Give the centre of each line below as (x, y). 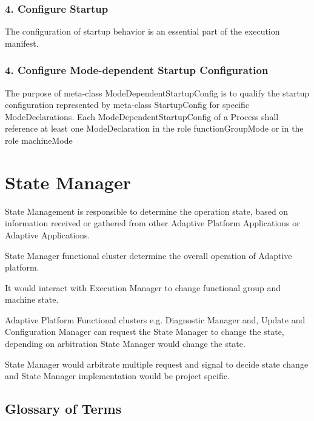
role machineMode (39, 140)
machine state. (32, 299)
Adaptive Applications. (48, 234)
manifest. (22, 43)
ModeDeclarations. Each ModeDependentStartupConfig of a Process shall (142, 116)
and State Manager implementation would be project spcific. (117, 376)
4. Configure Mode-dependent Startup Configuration (137, 70)
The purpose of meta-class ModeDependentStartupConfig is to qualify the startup (157, 93)
